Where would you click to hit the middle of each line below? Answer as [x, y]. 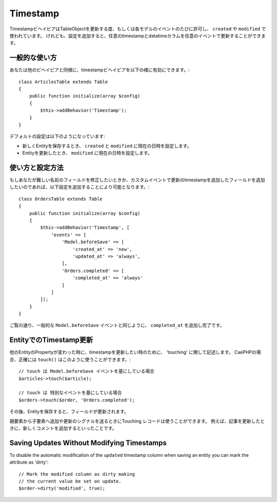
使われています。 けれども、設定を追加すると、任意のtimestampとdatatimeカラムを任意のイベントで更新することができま [138, 35]
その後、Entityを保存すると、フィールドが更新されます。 [69, 412]
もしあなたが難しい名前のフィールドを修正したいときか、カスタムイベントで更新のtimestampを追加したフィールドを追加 [137, 180]
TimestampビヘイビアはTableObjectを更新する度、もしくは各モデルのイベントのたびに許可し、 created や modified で [138, 29]
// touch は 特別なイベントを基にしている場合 [70, 393]
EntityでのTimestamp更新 [51, 340]
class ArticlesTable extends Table [63, 82]
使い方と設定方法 [36, 168]
